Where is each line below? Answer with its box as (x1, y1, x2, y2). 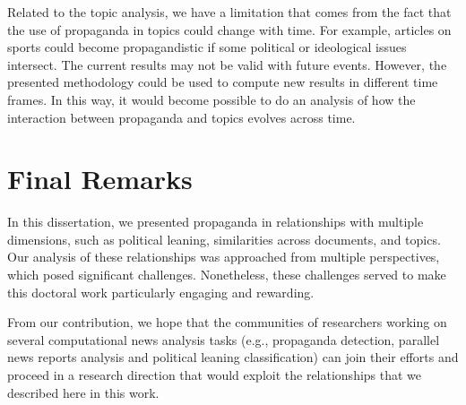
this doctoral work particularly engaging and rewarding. (7, 282, 315, 301)
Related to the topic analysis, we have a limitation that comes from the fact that (7, 3, 452, 21)
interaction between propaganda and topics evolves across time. (7, 108, 356, 126)
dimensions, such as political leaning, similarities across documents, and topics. (7, 229, 441, 248)
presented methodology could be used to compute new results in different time (7, 73, 438, 91)
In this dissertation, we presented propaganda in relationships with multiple (7, 212, 424, 231)
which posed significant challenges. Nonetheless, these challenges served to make (7, 265, 446, 284)
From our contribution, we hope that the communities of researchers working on (7, 313, 447, 332)
